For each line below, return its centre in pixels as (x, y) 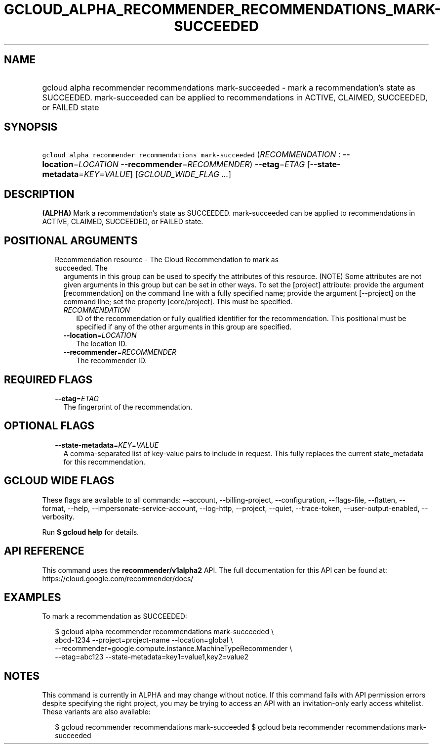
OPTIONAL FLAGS (49, 426)
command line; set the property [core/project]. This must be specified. (178, 302)
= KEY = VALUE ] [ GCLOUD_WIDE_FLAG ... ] (155, 174)
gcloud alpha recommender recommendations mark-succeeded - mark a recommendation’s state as (229, 87)
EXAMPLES (33, 597)
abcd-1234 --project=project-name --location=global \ (144, 640)
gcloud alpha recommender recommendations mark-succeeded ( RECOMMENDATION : (191, 155)
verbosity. (58, 516)
